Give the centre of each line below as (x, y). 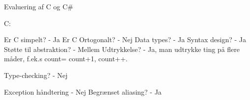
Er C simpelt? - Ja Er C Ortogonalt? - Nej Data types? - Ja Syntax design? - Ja (125, 39)
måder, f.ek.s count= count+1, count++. (66, 59)
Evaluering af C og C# (39, 6)
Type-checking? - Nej (36, 75)
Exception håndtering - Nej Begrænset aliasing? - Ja (83, 91)
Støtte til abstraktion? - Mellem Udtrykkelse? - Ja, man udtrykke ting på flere (122, 49)
